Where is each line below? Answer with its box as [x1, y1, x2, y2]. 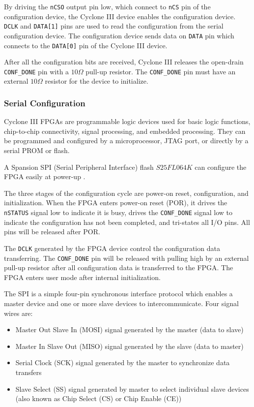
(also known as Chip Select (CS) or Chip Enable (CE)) [15, 393, 182, 404]
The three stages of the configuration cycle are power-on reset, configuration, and [4, 188, 249, 198]
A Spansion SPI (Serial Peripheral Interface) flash [4, 161, 154, 172]
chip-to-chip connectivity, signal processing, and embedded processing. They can [4, 125, 246, 136]
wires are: [4, 308, 33, 318]
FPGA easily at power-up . [4, 171, 85, 182]
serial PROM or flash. [4, 145, 70, 156]
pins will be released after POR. [4, 226, 100, 237]
